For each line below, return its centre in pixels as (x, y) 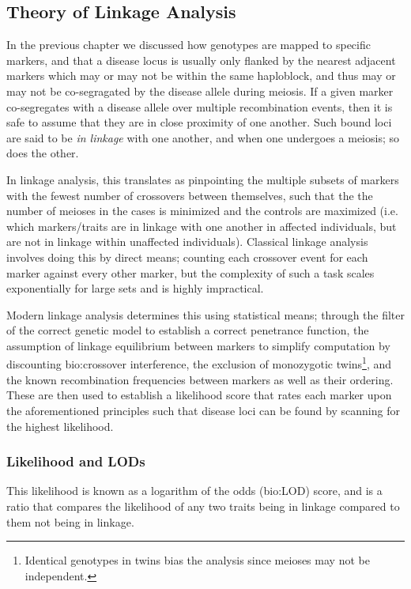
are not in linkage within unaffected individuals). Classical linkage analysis (187, 242)
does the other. (43, 153)
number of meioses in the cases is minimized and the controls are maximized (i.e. (202, 211)
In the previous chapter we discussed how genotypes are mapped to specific (189, 45)
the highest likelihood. (60, 426)
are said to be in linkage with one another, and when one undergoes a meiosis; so (203, 137)
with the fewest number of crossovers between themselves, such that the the (190, 195)
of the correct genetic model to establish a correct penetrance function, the (188, 330)
